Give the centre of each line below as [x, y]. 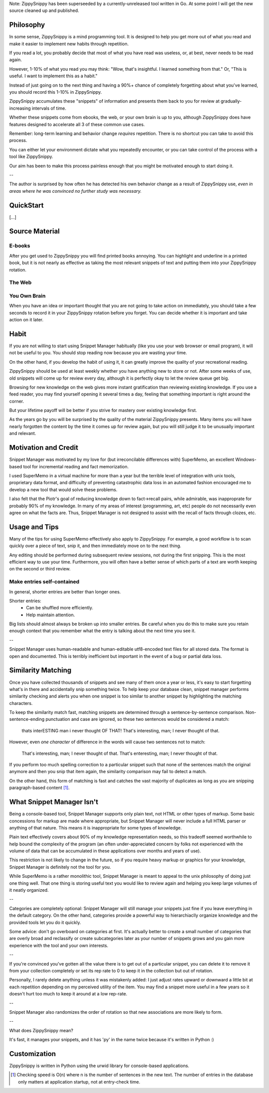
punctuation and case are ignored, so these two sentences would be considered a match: [137, 719]
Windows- [246, 460]
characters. [21, 703]
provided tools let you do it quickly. [45, 922]
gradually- [231, 101]
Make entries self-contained [44, 582]
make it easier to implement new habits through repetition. [69, 44]
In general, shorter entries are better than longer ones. [65, 592]
